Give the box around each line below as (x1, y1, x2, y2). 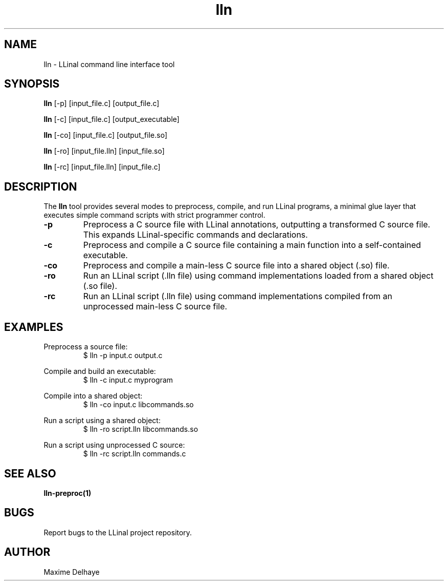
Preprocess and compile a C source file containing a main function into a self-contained (83, 240, 421, 250)
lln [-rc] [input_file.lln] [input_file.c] (43, 162, 161, 172)
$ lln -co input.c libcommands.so (83, 400, 194, 409)
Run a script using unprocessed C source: (43, 441, 185, 450)
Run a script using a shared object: (43, 416, 161, 425)
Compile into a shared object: (43, 391, 143, 401)
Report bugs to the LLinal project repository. (43, 528, 192, 537)
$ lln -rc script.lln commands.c (83, 449, 186, 458)
